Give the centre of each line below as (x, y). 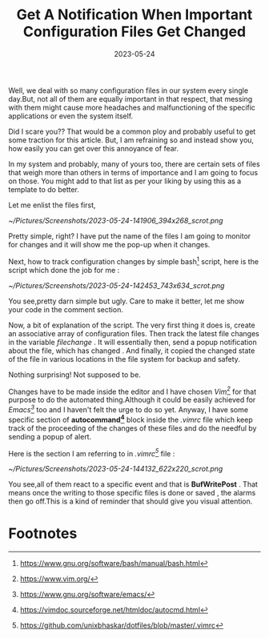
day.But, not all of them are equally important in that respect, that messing (130, 98)
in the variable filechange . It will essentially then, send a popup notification (133, 342)
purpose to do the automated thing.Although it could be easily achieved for (132, 400)
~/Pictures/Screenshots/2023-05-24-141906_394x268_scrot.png (116, 220)
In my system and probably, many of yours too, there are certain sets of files (134, 164)
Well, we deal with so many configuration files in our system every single (128, 90)
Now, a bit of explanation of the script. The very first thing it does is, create (132, 325)
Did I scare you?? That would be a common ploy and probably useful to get (132, 131)
